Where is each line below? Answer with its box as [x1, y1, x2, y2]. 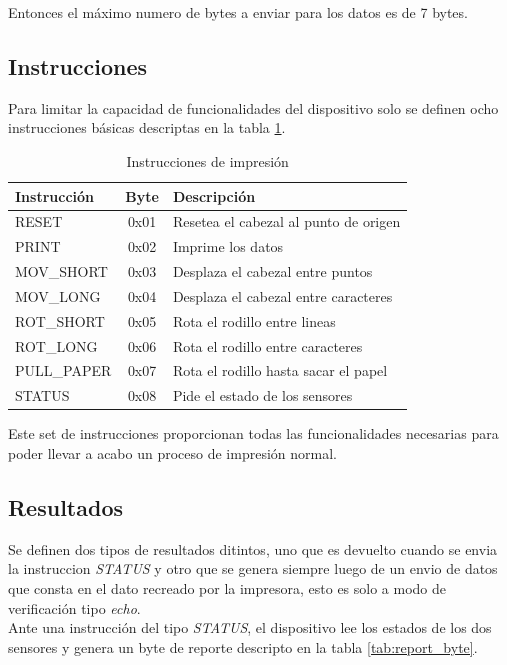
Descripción [172, 185, 256, 206]
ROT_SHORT [15, 310, 105, 331]
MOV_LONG [15, 285, 101, 306]
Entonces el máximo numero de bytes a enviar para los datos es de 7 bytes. [8, 2, 468, 22]
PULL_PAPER [15, 360, 112, 381]
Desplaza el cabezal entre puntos [172, 261, 373, 282]
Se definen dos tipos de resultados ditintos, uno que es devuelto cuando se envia [8, 538, 498, 559]
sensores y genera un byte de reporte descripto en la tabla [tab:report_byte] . [8, 636, 478, 657]
